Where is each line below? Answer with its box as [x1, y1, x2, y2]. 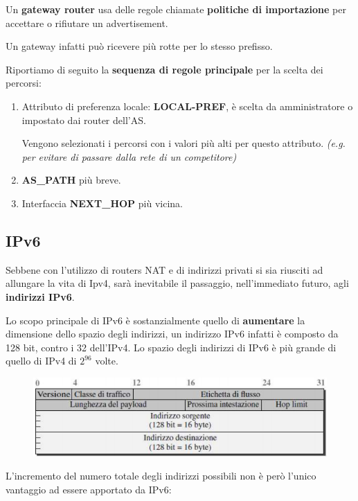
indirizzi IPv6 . [6, 289, 75, 304]
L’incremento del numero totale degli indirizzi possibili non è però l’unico [6, 468, 316, 483]
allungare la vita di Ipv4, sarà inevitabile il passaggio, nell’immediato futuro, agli [6, 276, 349, 290]
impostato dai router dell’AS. [21, 112, 146, 127]
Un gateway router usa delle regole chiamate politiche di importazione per [6, 2, 346, 16]
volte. [95, 353, 118, 368]
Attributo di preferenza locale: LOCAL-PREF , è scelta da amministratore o [21, 98, 353, 113]
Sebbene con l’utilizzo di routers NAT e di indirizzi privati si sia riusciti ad [6, 262, 323, 276]
